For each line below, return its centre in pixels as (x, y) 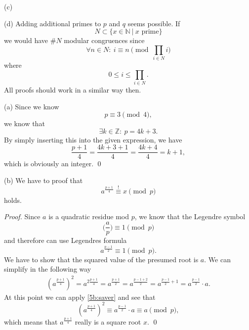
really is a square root (108, 321)
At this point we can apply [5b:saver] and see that (80, 297)
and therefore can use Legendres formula (65, 240)
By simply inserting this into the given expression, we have (93, 139)
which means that (31, 321)
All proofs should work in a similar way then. (73, 90)
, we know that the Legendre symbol (190, 216)
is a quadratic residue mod (89, 216)
